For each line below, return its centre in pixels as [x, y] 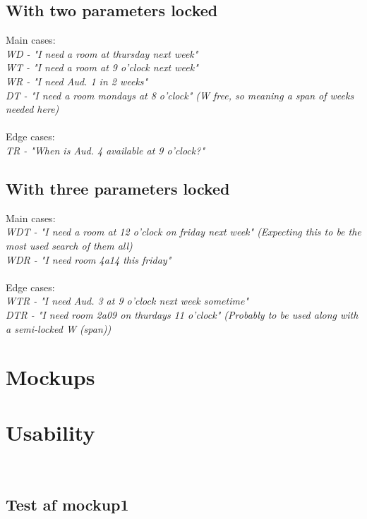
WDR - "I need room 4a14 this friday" [89, 259]
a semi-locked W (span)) [59, 328]
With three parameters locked [118, 188]
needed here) [32, 109]
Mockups [50, 377]
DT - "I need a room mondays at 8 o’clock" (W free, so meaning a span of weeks [180, 95]
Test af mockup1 [67, 504]
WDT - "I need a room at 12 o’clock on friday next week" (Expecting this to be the [183, 232]
